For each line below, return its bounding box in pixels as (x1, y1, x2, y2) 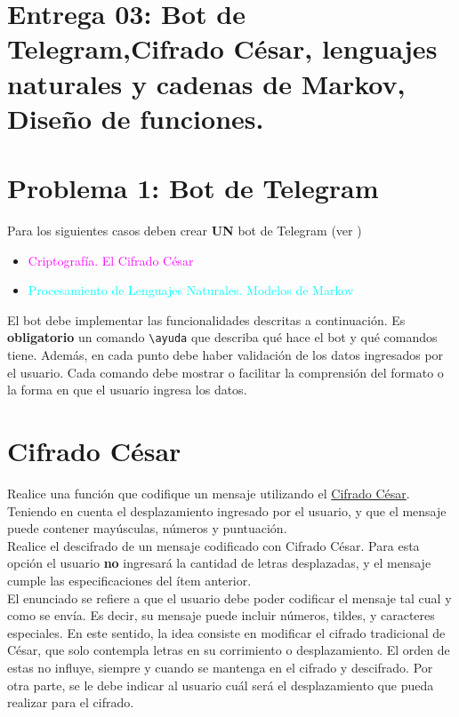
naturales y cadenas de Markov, (7, 65, 406, 101)
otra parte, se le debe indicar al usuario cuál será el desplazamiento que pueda (7, 675, 434, 694)
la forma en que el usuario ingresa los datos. (7, 380, 247, 399)
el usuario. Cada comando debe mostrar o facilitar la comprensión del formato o (7, 362, 444, 381)
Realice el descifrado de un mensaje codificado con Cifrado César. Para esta (7, 536, 420, 554)
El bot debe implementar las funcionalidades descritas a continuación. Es (7, 310, 406, 329)
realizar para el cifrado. (7, 693, 134, 712)
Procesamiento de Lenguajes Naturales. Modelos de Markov (28, 281, 354, 299)
